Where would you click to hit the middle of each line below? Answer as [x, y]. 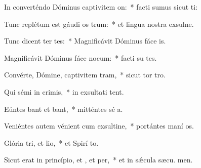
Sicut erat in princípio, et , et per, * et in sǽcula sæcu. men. [98, 160]
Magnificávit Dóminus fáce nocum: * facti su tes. [81, 57]
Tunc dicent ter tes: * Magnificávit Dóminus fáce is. [85, 41]
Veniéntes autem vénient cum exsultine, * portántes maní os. [99, 126]
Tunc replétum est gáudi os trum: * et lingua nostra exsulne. [99, 24]
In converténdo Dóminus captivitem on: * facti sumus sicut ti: [101, 7]
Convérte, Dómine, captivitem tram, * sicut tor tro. [85, 75]
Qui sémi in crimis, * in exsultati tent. [64, 91]
